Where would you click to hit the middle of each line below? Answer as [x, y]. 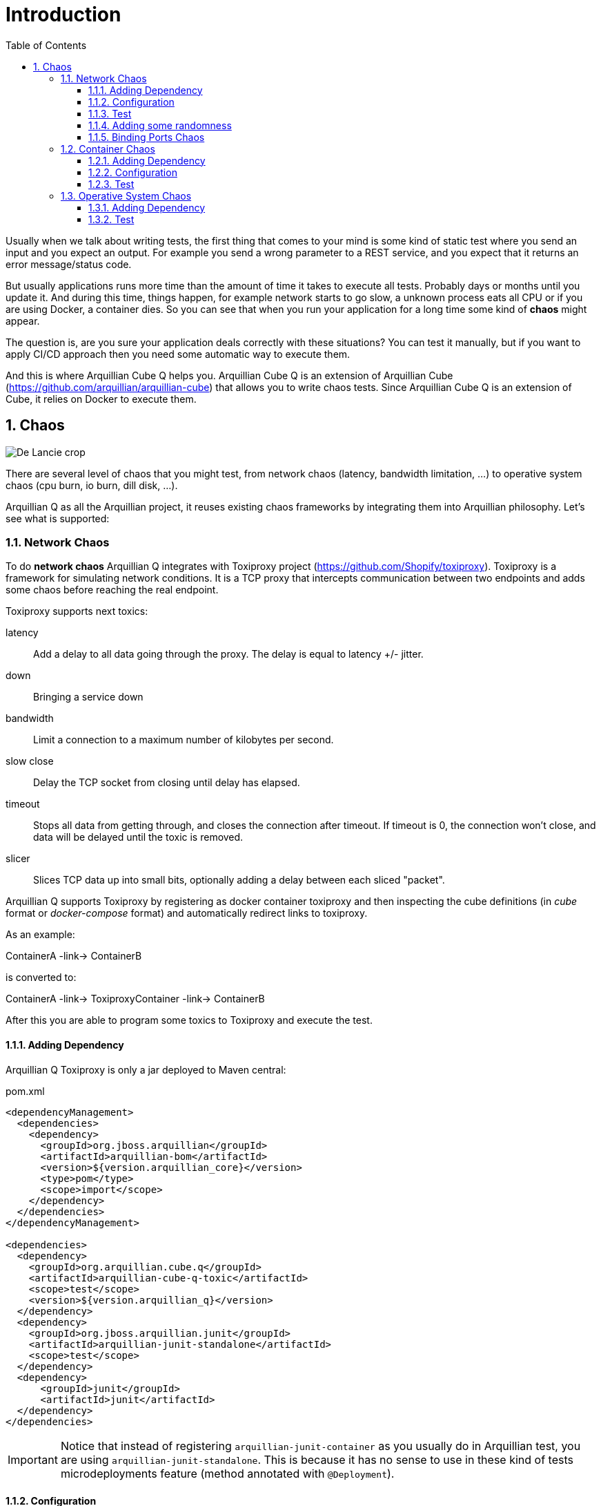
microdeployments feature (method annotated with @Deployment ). [227, 1473]
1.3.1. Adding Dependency [147, 207]
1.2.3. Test [111, 184]
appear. [23, 321]
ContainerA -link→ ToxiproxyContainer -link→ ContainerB [135, 999]
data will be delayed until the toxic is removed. [138, 837]
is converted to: [41, 978]
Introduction [63, 15]
